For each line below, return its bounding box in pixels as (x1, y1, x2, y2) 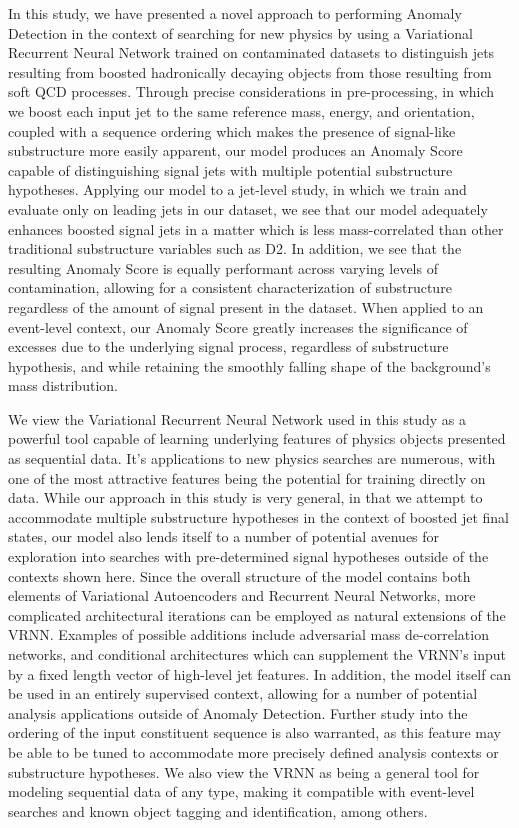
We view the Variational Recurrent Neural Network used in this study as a (8, 408, 467, 429)
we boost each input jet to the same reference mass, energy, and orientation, (8, 100, 475, 121)
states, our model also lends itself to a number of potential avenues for (8, 526, 440, 547)
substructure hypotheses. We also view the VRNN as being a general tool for (8, 761, 480, 782)
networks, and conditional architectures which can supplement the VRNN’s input (8, 644, 507, 664)
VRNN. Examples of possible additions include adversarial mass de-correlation (8, 624, 489, 645)
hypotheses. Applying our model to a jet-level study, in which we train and (8, 179, 467, 200)
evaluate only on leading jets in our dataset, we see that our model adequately (8, 198, 488, 219)
